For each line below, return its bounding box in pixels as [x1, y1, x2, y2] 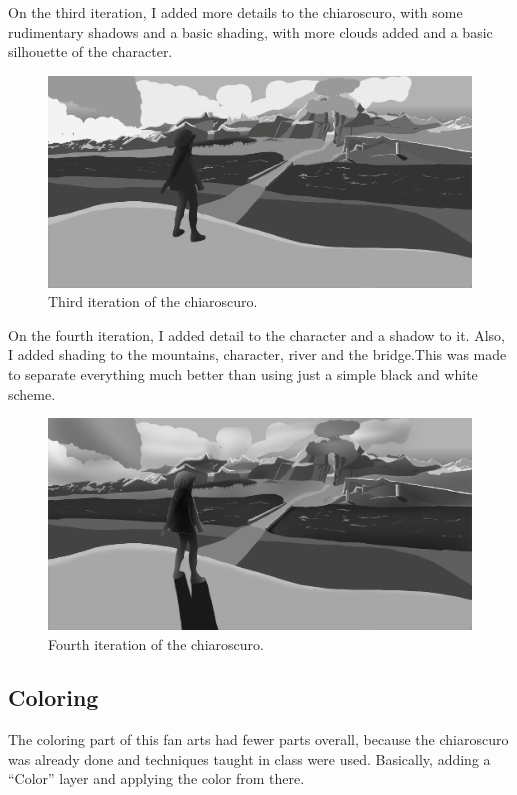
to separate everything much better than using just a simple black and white [8, 363, 478, 384]
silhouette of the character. [8, 41, 173, 62]
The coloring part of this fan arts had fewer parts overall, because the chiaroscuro [8, 729, 509, 750]
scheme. [8, 383, 56, 404]
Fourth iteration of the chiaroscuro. [48, 633, 264, 654]
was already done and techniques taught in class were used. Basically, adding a [8, 748, 491, 769]
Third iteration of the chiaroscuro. [48, 291, 258, 312]
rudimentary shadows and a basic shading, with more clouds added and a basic [8, 21, 493, 42]
